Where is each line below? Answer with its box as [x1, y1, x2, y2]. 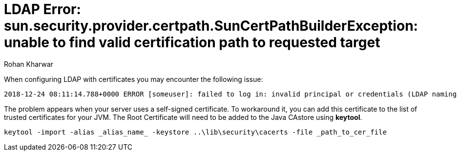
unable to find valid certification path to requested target [4, 34, 380, 51]
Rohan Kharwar [4, 59, 54, 68]
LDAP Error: [4, 1, 81, 18]
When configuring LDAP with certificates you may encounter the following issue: [4, 75, 263, 83]
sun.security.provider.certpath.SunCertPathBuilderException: [4, 18, 418, 34]
